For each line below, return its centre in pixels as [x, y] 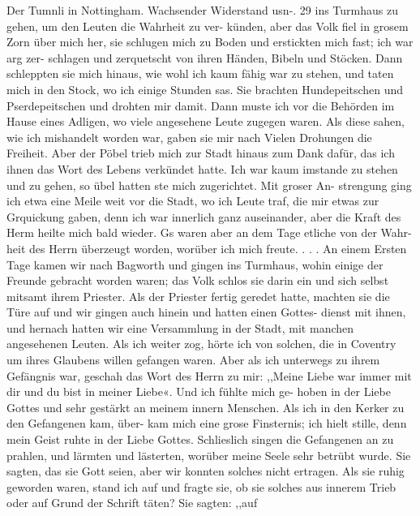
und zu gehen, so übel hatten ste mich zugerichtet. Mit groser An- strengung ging [209, 185]
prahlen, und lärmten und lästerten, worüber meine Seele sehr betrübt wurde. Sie [209, 455]
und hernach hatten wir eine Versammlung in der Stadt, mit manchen [180, 327]
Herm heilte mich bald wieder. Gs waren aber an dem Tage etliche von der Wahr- [209, 232]
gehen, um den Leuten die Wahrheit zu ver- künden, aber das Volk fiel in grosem [208, 26]
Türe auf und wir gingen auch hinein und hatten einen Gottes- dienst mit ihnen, [206, 312]
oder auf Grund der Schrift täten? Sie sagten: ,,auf [132, 503]
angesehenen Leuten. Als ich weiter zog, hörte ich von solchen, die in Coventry [201, 344]
